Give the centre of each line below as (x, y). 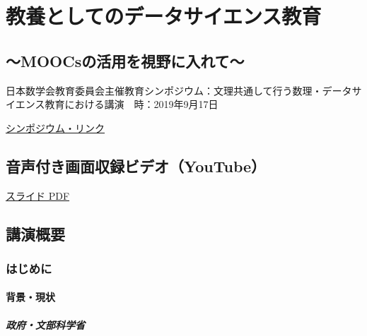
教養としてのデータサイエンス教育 (164, 16)
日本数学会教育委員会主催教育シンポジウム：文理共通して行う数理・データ (179, 90)
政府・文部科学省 (45, 324)
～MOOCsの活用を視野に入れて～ (125, 60)
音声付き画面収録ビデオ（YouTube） (136, 166)
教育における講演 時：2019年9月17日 (132, 104)
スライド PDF (38, 195)
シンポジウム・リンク (55, 127)
